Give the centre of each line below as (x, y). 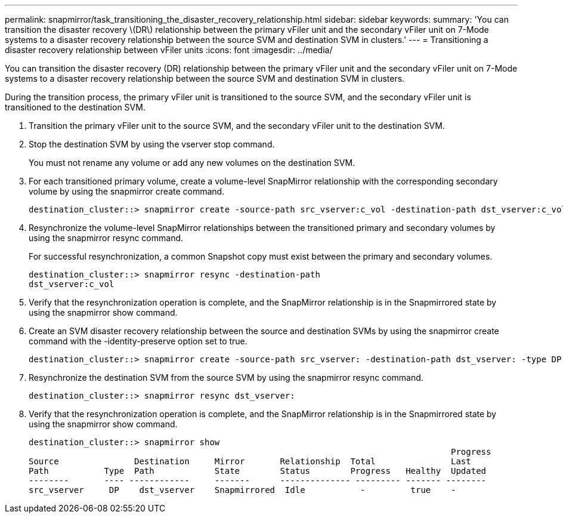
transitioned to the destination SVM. (75, 107)
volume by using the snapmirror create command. (127, 191)
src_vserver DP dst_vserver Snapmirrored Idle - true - (242, 490)
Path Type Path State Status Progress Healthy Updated (258, 471)
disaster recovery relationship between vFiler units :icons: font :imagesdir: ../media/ (169, 50)
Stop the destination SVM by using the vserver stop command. (152, 144)
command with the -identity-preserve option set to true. (138, 341)
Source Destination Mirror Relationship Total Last (250, 461)
